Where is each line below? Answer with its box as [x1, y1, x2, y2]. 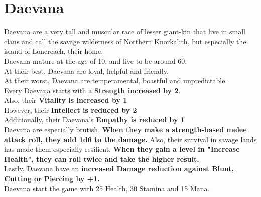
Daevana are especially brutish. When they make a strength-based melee [4, 124, 247, 135]
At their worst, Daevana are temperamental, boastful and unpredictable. [4, 75, 227, 86]
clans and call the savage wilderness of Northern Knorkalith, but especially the [4, 36, 246, 46]
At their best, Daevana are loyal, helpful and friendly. [4, 65, 169, 76]
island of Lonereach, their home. [4, 46, 103, 56]
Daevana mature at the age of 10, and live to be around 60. [4, 55, 187, 66]
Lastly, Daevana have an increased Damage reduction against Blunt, [4, 163, 234, 174]
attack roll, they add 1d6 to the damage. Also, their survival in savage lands [4, 134, 257, 144]
